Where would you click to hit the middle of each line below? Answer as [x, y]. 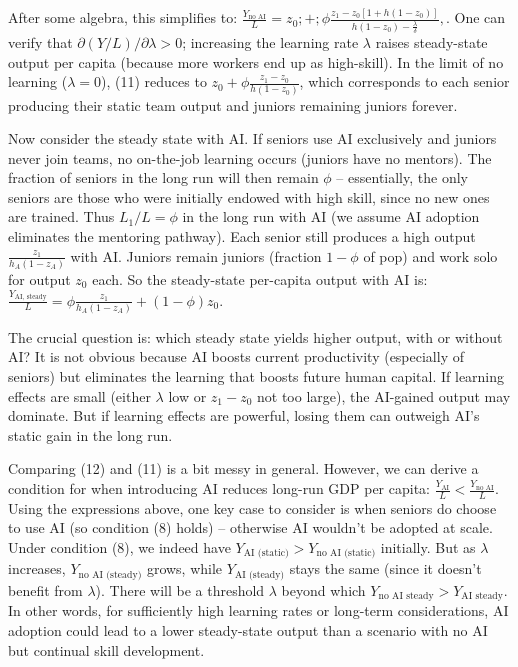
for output [39, 278]
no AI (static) [346, 553]
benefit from [45, 589]
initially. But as [428, 547]
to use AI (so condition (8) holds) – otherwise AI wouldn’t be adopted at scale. [250, 527]
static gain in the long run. [90, 434]
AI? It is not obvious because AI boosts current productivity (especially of [236, 356]
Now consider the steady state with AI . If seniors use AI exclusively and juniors [252, 138]
